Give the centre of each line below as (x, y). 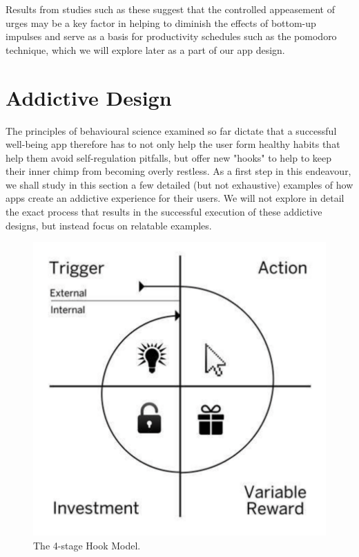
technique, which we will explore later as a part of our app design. (145, 49)
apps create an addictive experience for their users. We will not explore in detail (175, 198)
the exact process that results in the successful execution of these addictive (164, 212)
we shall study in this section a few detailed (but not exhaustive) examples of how (179, 184)
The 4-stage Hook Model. (87, 545)
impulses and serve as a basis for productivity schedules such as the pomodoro (171, 36)
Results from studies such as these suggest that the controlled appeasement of (170, 9)
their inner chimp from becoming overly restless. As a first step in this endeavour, (178, 171)
